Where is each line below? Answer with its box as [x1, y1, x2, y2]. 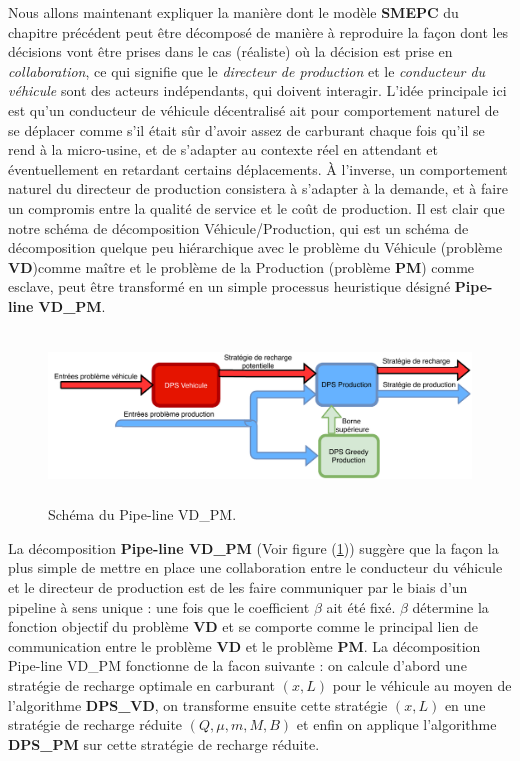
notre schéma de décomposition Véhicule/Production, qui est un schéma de [8, 217, 469, 238]
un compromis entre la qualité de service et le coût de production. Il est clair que [8, 197, 505, 218]
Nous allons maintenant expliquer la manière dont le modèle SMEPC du [8, 2, 459, 22]
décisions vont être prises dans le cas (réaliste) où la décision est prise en [8, 41, 453, 62]
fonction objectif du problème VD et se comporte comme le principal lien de [8, 616, 478, 637]
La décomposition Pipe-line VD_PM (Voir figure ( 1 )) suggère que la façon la [8, 537, 499, 558]
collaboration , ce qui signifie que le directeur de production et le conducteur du [8, 60, 486, 81]
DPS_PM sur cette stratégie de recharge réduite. [8, 733, 320, 754]
